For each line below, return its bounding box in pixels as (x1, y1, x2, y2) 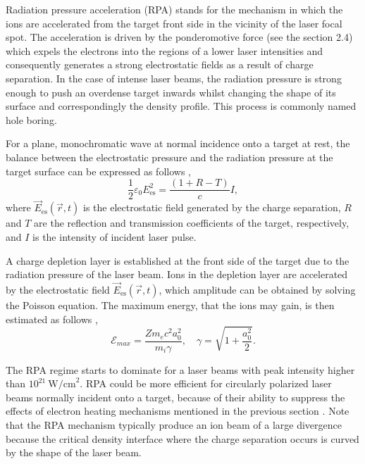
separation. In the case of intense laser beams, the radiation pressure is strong (6, 70, 342, 85)
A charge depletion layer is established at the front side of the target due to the (6, 253, 349, 268)
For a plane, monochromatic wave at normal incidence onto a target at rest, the (6, 136, 350, 151)
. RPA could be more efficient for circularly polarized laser (80, 376, 332, 391)
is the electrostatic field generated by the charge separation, (83, 200, 341, 215)
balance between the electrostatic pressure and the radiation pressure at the (6, 149, 333, 164)
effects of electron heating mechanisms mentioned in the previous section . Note (6, 403, 349, 418)
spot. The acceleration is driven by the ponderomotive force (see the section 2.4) (6, 30, 353, 44)
